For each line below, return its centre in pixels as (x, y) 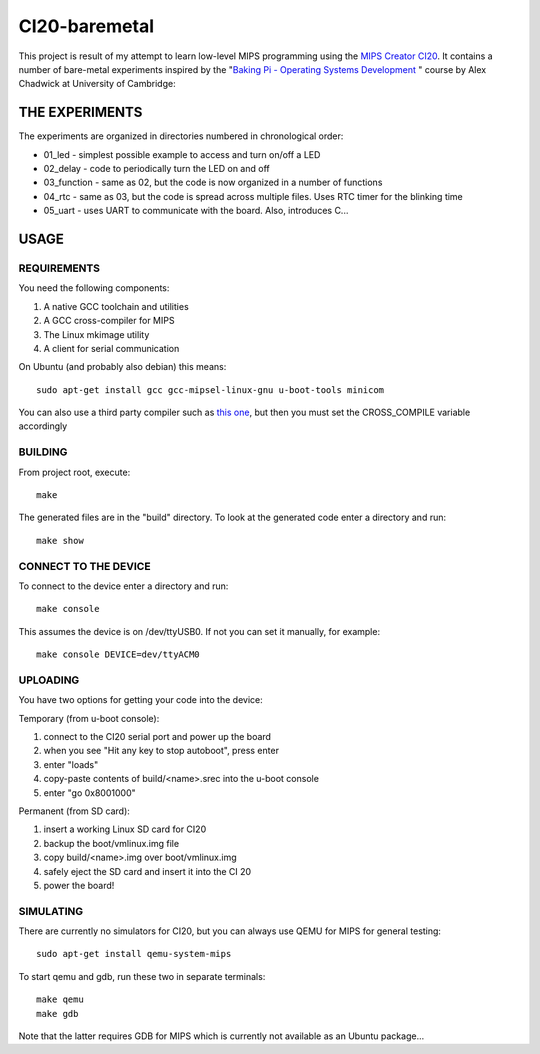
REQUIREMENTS (59, 268)
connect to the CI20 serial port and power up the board (157, 737)
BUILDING (43, 452)
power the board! (79, 885)
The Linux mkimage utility (96, 334)
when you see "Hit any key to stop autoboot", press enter (161, 751)
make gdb (57, 1013)
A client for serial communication (111, 348)
